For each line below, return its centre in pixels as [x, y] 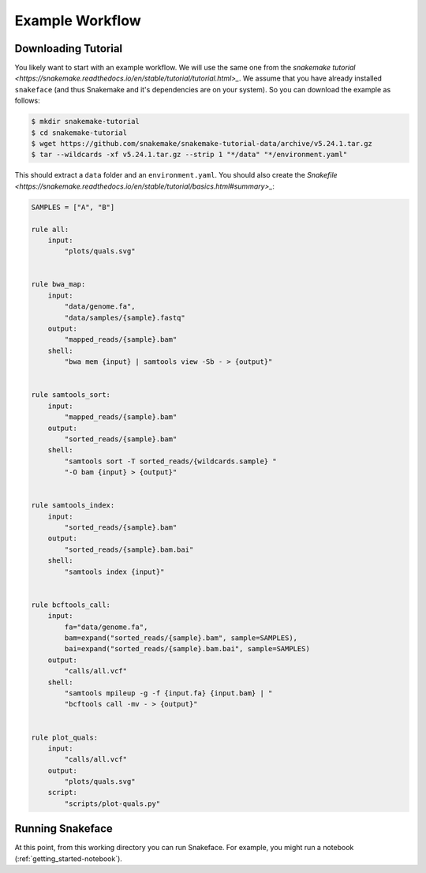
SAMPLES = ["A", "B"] [73, 207]
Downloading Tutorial [69, 49]
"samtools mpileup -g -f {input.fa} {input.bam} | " [168, 693]
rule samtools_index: [73, 506]
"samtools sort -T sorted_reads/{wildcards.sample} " [170, 461]
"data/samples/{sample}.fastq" [125, 317]
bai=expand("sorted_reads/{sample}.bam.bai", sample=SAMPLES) [187, 649]
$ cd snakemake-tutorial [79, 133]
